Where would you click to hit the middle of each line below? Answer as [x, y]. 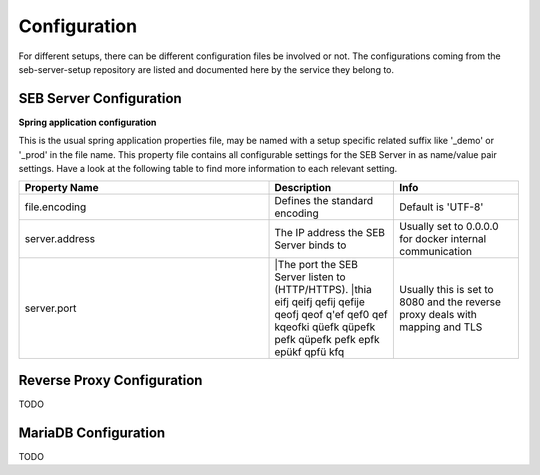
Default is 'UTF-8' [441, 207]
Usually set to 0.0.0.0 [448, 227]
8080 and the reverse [450, 302]
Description [303, 188]
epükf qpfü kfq [309, 352]
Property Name [61, 188]
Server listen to [310, 277]
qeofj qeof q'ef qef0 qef [331, 315]
